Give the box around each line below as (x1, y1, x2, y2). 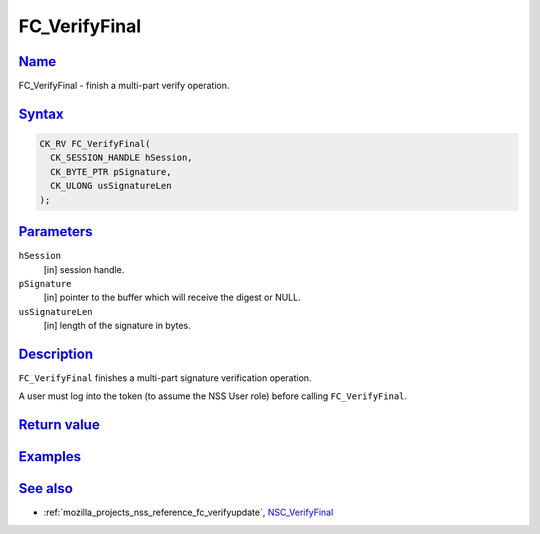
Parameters (18, 223, 93, 240)
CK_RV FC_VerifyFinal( (39, 138, 151, 150)
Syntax (18, 105, 64, 122)
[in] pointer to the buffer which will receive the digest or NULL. (43, 291, 301, 304)
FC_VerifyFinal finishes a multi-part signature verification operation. (18, 371, 312, 384)
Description (18, 345, 94, 362)
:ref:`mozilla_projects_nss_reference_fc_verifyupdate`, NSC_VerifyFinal (43, 506, 334, 519)
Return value (18, 416, 100, 434)
